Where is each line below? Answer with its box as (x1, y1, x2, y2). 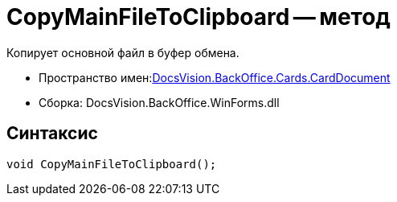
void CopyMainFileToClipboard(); (6, 157, 217, 171)
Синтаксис (6, 123, 98, 144)
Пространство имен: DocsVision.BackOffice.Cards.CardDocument (39, 70, 391, 85)
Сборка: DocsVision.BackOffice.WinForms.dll (39, 95, 280, 109)
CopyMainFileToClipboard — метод (6, 3, 391, 31)
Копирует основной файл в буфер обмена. (6, 45, 239, 60)
